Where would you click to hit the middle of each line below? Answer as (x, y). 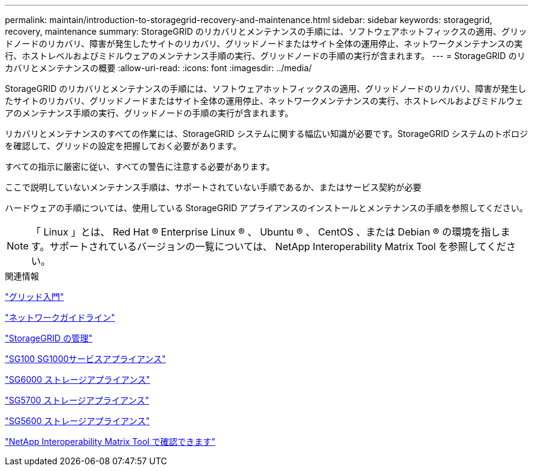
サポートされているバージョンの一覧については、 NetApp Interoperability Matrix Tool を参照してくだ (278, 246)
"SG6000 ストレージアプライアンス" (78, 379)
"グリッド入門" (35, 297)
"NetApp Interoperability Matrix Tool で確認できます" (110, 441)
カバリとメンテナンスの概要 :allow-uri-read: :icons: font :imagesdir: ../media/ (159, 68)
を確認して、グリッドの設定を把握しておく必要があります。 (123, 146)
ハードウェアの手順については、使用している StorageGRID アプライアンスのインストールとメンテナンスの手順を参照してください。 (266, 208)
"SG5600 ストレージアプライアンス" (77, 421)
